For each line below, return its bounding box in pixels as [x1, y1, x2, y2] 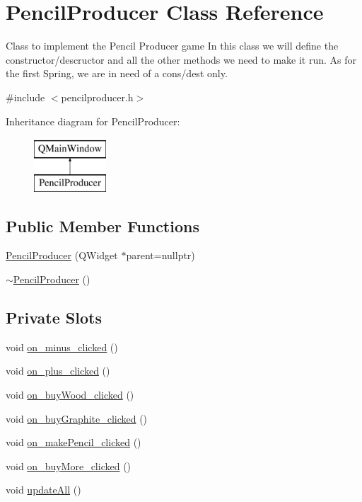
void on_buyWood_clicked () [6, 387, 134, 402]
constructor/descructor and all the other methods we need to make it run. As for [6, 52, 357, 67]
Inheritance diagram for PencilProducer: [6, 113, 180, 128]
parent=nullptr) [126, 248, 195, 263]
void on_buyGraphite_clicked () [6, 411, 148, 426]
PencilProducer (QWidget [6, 248, 118, 263]
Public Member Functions [6, 215, 199, 236]
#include [6, 89, 45, 104]
